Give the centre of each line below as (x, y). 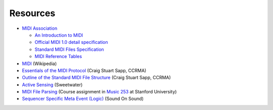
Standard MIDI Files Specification (69, 49)
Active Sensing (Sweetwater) (52, 85)
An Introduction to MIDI (59, 35)
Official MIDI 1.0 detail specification (71, 42)
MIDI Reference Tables (58, 57)
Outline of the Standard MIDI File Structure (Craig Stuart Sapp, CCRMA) (97, 78)
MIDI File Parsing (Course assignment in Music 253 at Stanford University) (99, 92)
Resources (32, 13)
